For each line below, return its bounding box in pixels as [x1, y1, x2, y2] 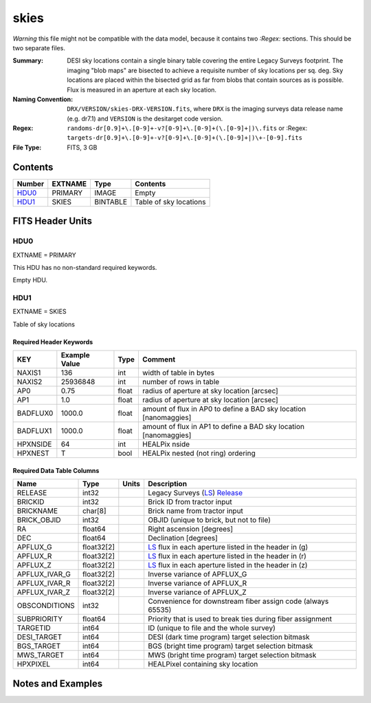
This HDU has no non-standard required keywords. [12, 263, 157, 271]
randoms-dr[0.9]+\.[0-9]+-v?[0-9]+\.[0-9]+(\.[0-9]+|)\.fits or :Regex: [67, 124, 308, 132]
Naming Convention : [12, 95, 74, 103]
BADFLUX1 [16, 426, 52, 436]
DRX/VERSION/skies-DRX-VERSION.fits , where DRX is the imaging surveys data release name [67, 105, 344, 113]
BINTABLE [93, 197, 127, 207]
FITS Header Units [12, 216, 93, 227]
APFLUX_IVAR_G [16, 569, 71, 579]
